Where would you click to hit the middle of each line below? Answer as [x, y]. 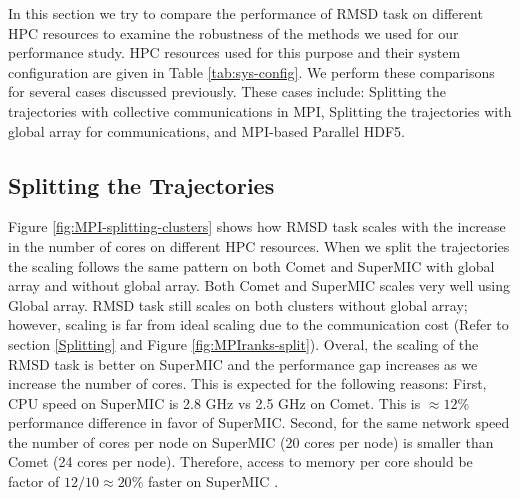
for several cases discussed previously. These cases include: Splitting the [227, 91]
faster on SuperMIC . [213, 481]
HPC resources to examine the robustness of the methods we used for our [233, 32]
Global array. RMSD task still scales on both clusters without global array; [238, 304]
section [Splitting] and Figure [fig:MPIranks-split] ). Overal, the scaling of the [243, 343]
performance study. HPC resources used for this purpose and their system [234, 52]
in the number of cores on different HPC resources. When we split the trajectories [259, 245]
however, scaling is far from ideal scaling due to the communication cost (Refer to [258, 324]
